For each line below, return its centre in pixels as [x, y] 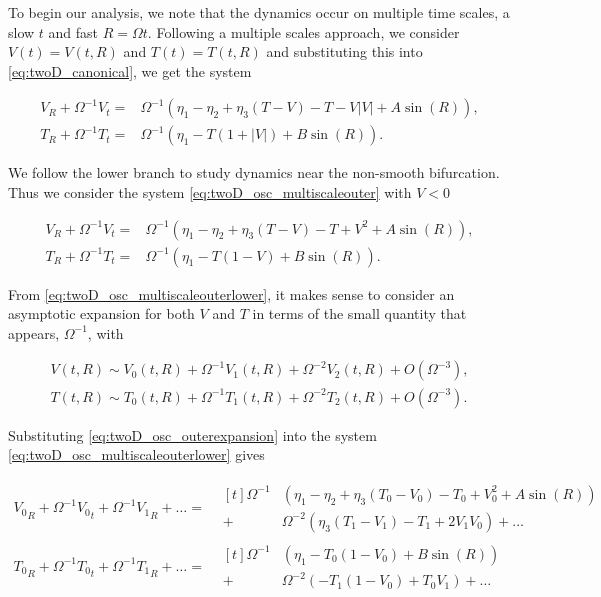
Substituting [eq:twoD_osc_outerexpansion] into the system [192, 434]
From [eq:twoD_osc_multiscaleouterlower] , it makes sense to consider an [231, 293]
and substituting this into [344, 51]
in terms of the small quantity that [359, 313]
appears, [34, 332]
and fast [73, 31]
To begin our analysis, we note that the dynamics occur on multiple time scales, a [259, 12]
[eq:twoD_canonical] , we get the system [130, 70]
